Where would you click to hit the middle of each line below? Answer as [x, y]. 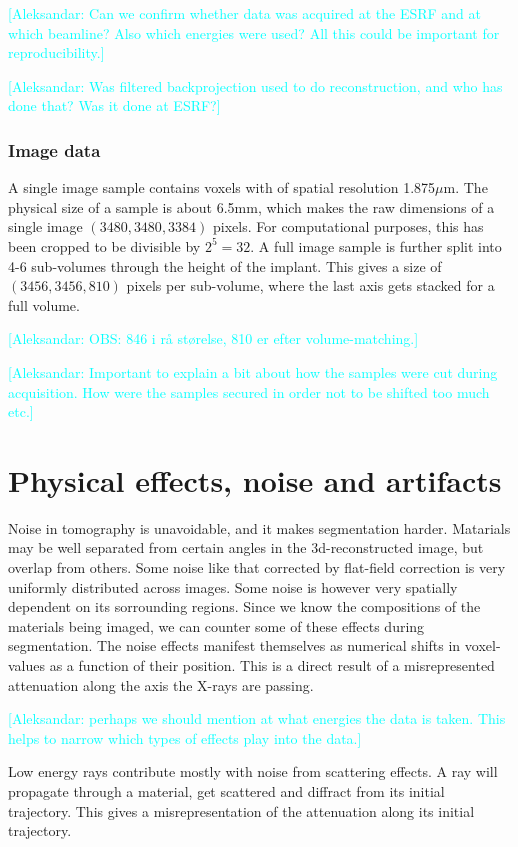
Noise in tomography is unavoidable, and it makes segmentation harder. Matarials [259, 527]
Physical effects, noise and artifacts [255, 479]
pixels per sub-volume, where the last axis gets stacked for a [310, 285]
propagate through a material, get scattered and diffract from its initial [226, 790]
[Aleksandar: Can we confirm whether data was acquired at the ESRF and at [245, 13]
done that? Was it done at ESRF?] [114, 105]
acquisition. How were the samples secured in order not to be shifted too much [249, 391]
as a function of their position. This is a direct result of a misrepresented [272, 665]
